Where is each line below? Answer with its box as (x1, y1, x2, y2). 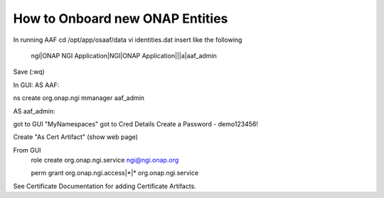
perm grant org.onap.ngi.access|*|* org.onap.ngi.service (31, 169, 199, 177)
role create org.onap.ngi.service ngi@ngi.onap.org (31, 156, 179, 165)
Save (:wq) (13, 67, 46, 76)
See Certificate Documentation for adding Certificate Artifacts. (13, 182, 197, 190)
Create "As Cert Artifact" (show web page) (13, 133, 139, 141)
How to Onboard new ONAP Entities (13, 11, 228, 26)
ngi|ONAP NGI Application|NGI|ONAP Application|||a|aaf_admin (31, 51, 217, 60)
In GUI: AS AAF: (13, 80, 60, 89)
